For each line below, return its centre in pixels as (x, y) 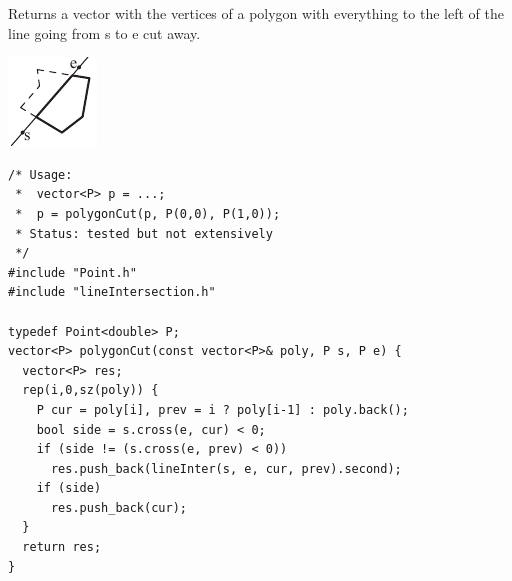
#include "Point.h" (72, 272)
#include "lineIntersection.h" (112, 292)
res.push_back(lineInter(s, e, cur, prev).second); (226, 468)
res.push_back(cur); (118, 507)
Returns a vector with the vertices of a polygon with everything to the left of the (256, 13)
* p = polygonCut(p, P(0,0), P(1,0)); (148, 213)
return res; (62, 547)
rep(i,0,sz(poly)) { (90, 390)
